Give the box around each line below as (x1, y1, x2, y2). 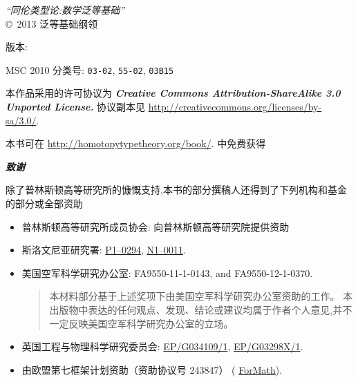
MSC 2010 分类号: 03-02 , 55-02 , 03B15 (6, 62, 174, 77)
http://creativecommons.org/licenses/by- (148, 99, 322, 114)
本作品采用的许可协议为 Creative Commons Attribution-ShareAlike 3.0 (6, 86, 341, 100)
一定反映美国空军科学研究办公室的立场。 (49, 316, 234, 330)
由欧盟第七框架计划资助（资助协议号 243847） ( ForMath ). (21, 362, 283, 376)
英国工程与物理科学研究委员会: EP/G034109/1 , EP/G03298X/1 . (21, 339, 303, 354)
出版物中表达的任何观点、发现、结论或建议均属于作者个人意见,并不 (49, 302, 352, 316)
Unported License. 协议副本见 (6, 99, 146, 114)
